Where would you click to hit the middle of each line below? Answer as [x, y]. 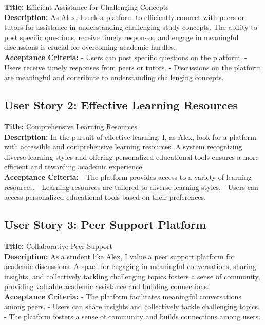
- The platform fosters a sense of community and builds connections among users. [132, 317]
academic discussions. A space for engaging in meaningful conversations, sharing [130, 266]
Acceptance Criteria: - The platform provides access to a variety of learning [128, 176]
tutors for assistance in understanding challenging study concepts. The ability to [131, 27]
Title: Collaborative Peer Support [58, 246]
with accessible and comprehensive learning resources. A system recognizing [123, 147]
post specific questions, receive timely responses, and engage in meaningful [121, 37]
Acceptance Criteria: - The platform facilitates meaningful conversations [123, 296]
